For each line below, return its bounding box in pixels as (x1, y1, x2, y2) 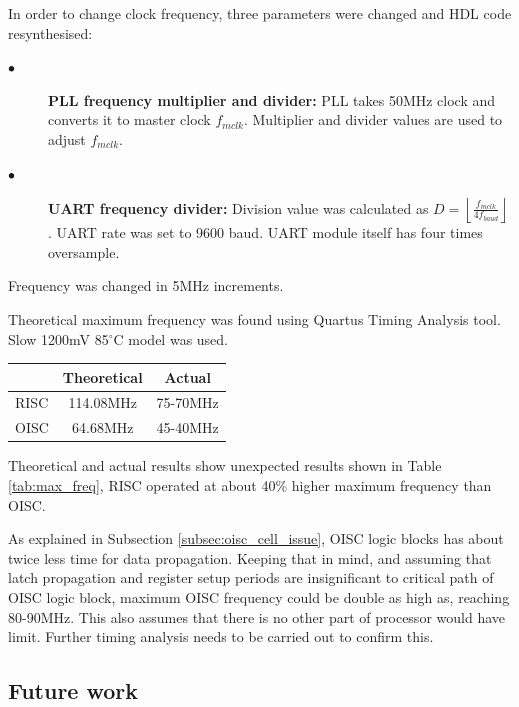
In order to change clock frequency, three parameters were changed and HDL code (8, 3, 512, 23)
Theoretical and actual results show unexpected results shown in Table (8, 455, 442, 476)
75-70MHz (156, 392, 219, 413)
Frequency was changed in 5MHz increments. (8, 275, 284, 296)
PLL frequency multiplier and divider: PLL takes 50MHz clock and (48, 89, 496, 110)
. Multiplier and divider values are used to (243, 109, 503, 130)
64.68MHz (72, 417, 134, 438)
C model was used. (113, 328, 229, 349)
